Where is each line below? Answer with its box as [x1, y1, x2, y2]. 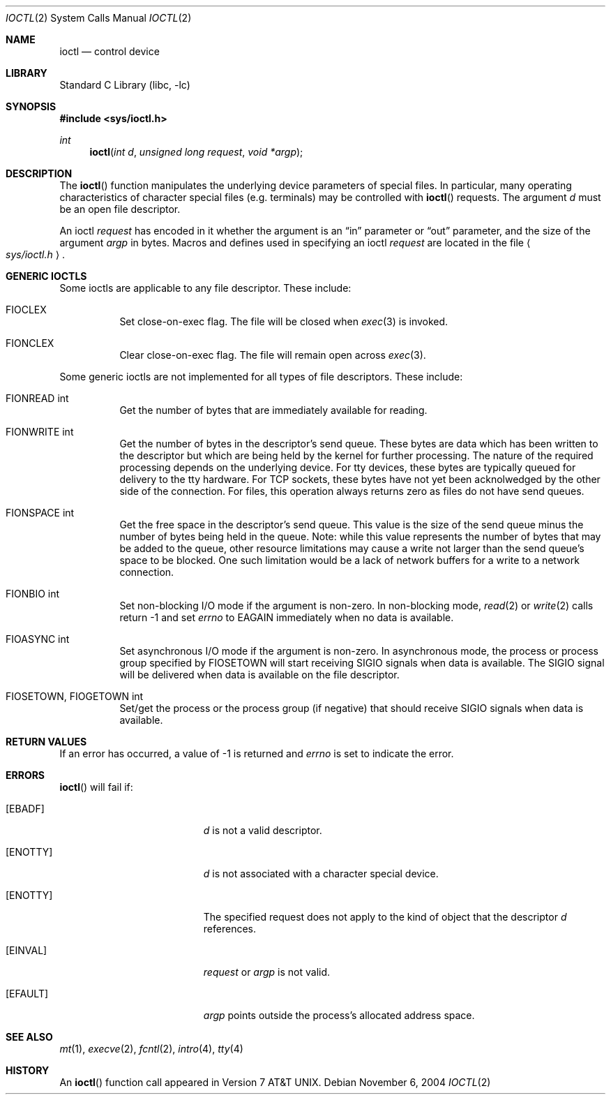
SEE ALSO [6, 1031, 53, 1043]
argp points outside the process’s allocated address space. [203, 1009, 475, 1021]
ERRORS [6, 769, 45, 781]
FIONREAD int [6, 392, 69, 404]
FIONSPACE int [6, 507, 75, 519]
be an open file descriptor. [59, 203, 181, 215]
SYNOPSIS [6, 101, 56, 112]
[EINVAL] [6, 944, 47, 956]
